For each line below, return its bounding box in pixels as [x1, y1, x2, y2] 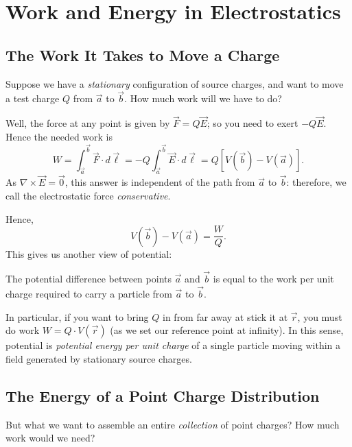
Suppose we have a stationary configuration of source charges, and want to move [5, 76, 344, 90]
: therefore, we [286, 175, 347, 189]
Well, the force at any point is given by [5, 116, 170, 130]
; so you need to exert [207, 116, 298, 130]
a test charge [5, 91, 60, 106]
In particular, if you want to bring [5, 309, 149, 324]
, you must [297, 309, 342, 324]
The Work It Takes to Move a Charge [5, 44, 280, 65]
